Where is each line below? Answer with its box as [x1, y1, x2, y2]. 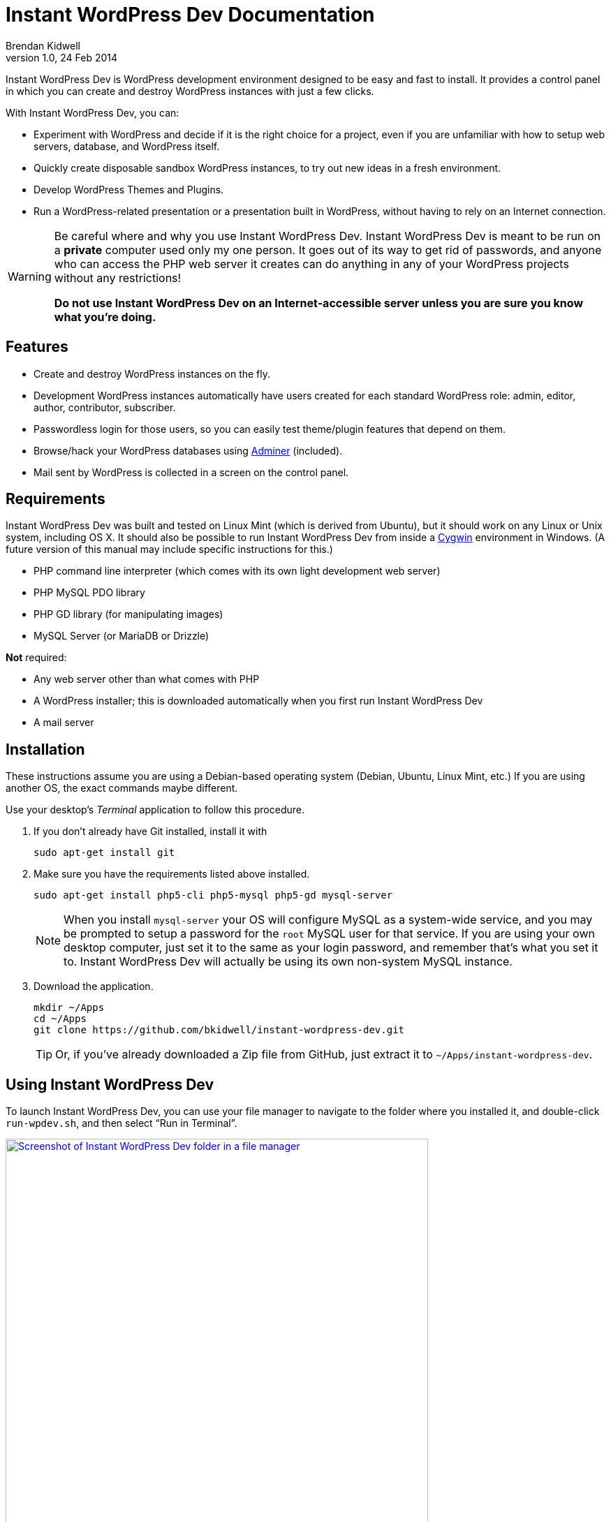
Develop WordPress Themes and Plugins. [34, 183, 224, 195]
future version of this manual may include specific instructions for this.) [6, 543, 333, 556]
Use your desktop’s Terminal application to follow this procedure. [6, 804, 304, 816]
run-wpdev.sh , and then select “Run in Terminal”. [6, 1117, 237, 1130]
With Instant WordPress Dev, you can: [6, 106, 179, 119]
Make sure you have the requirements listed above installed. [34, 868, 310, 880]
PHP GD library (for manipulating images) [34, 608, 223, 621]
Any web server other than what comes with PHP [34, 673, 260, 686]
